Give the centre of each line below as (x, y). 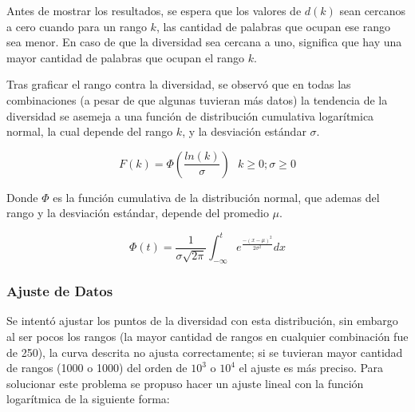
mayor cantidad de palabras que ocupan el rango (126, 57)
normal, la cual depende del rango (90, 131)
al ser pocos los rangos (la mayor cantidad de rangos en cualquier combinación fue (207, 337)
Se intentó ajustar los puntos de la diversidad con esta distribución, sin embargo (202, 321)
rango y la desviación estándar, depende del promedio (138, 213)
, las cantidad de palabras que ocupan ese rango (273, 26)
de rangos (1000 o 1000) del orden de (97, 368)
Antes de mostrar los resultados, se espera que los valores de (154, 10)
